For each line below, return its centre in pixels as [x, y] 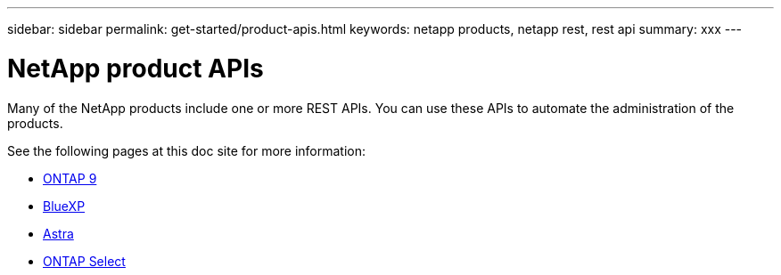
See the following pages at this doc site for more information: [187, 150]
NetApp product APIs [136, 68]
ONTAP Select [84, 261]
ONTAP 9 [70, 178]
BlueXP [64, 206]
